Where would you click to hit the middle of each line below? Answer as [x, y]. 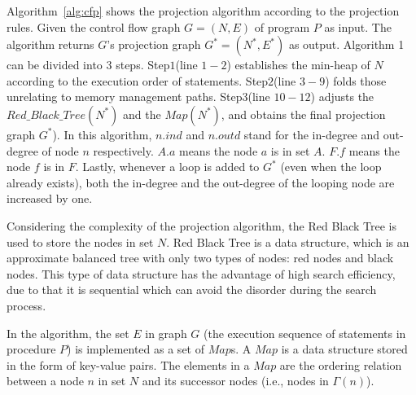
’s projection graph [154, 44]
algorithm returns [50, 44]
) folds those [356, 80]
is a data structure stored [344, 349]
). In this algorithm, [102, 134]
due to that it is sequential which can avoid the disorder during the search [192, 290]
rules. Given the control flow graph [94, 26]
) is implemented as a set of [136, 349]
